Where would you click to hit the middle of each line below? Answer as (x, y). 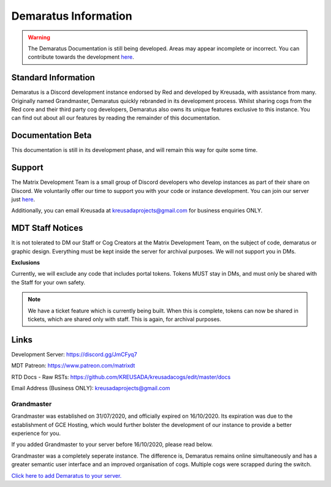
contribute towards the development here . (81, 57)
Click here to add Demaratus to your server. (67, 475)
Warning (39, 37)
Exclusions (25, 263)
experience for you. (36, 433)
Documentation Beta (51, 136)
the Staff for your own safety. (48, 282)
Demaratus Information (72, 16)
